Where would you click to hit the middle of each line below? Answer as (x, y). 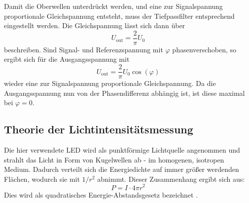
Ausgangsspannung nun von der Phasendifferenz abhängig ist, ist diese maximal (124, 93)
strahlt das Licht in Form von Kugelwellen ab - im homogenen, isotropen (114, 159)
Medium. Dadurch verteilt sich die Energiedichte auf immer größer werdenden (122, 169)
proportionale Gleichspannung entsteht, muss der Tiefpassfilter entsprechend (119, 16)
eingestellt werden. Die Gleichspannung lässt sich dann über (95, 25)
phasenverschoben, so (204, 49)
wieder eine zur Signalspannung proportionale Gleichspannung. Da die (110, 83)
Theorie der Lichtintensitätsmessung (99, 129)
